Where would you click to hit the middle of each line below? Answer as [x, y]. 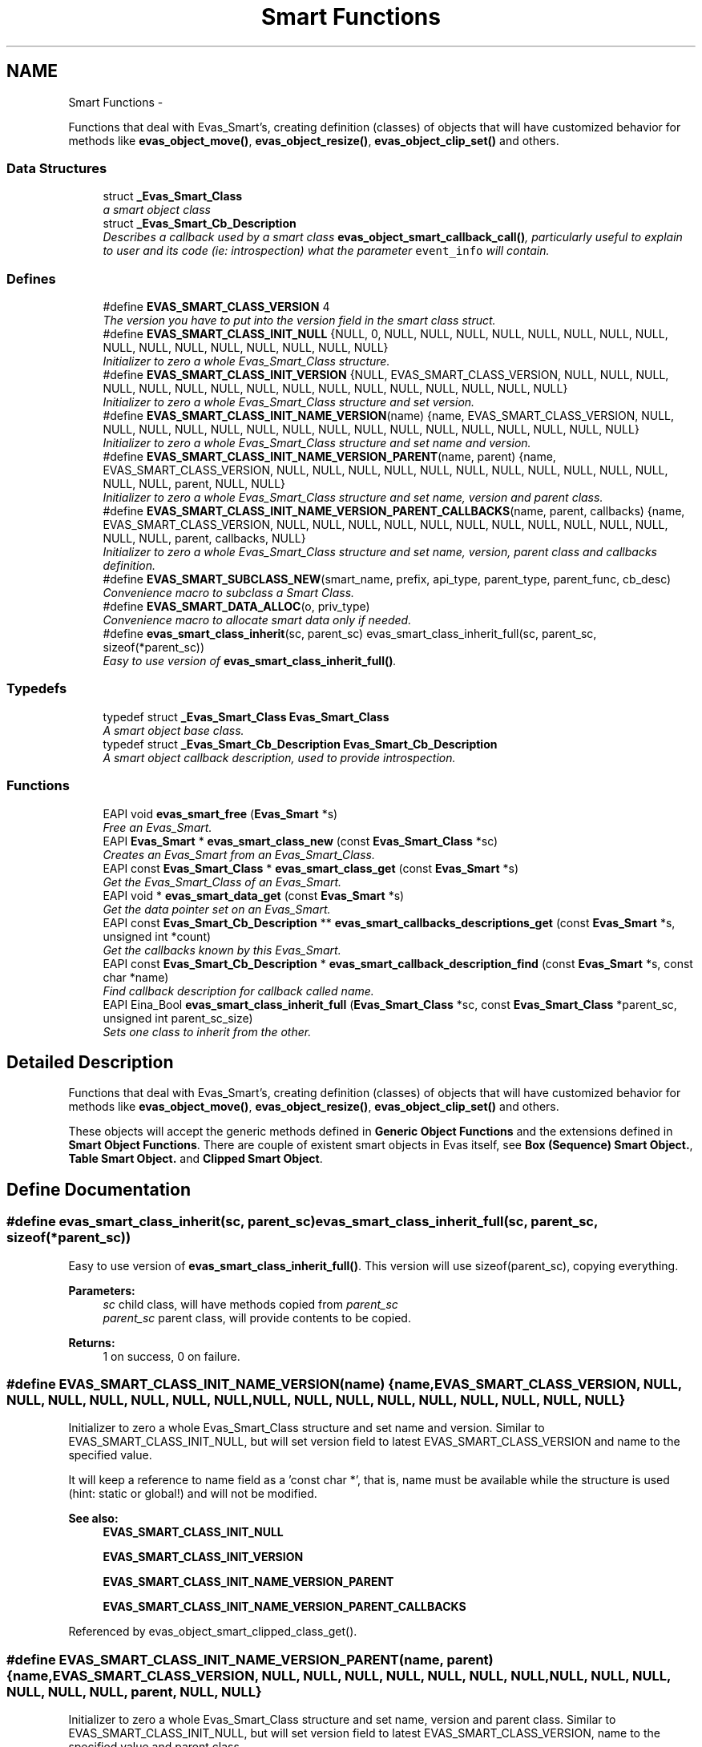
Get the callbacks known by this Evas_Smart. [222, 950]
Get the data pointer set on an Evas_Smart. [217, 909]
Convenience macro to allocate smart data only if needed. [257, 620]
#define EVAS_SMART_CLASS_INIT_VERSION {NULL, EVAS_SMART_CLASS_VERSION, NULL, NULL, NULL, [386, 375]
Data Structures [57, 168]
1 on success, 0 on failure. [171, 1356]
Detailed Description [90, 1063]
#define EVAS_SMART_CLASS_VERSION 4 [216, 307]
